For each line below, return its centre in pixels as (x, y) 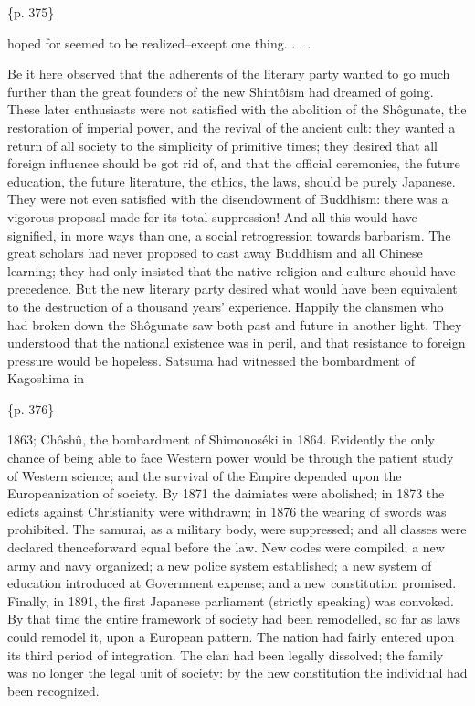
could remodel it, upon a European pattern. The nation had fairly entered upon (231, 636)
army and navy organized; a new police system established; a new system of (220, 565)
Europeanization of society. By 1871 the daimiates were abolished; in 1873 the (226, 493)
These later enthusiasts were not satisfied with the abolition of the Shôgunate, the (237, 109)
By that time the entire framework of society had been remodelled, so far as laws (234, 619)
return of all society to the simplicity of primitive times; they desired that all (223, 145)
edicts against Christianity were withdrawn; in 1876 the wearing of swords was (227, 511)
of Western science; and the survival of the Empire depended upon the (205, 475)
